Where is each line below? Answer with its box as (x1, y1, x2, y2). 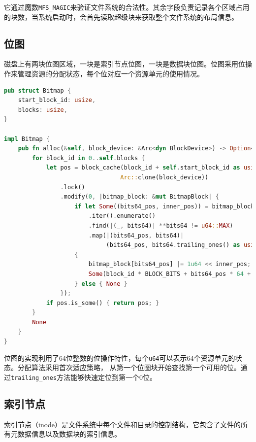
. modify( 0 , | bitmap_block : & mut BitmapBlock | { (60, 193, 219, 201)
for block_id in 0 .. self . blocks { (32, 154, 145, 162)
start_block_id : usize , (18, 97, 96, 104)
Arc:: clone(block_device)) (120, 173, 209, 181)
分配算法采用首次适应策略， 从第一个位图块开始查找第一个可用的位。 (17, 362, 241, 373)
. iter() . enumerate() (88, 212, 156, 220)
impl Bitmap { (4, 135, 50, 142)
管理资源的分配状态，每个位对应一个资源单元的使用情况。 (17, 68, 204, 79)
